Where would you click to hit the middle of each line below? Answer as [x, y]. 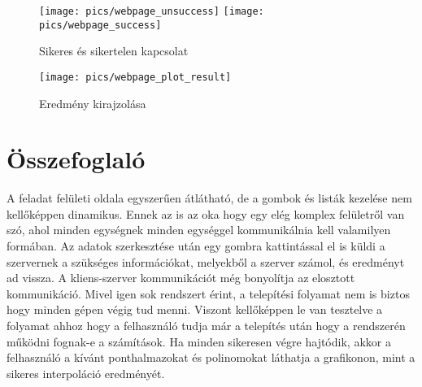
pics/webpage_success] [100, 25]
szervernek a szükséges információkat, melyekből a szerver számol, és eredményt [206, 261]
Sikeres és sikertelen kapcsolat [114, 51]
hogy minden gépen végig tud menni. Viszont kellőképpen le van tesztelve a [195, 309]
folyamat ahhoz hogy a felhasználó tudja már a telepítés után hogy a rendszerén [206, 326]
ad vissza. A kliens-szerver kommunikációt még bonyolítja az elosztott [181, 278]
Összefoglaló [76, 159]
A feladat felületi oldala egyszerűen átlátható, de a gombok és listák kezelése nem [209, 198]
